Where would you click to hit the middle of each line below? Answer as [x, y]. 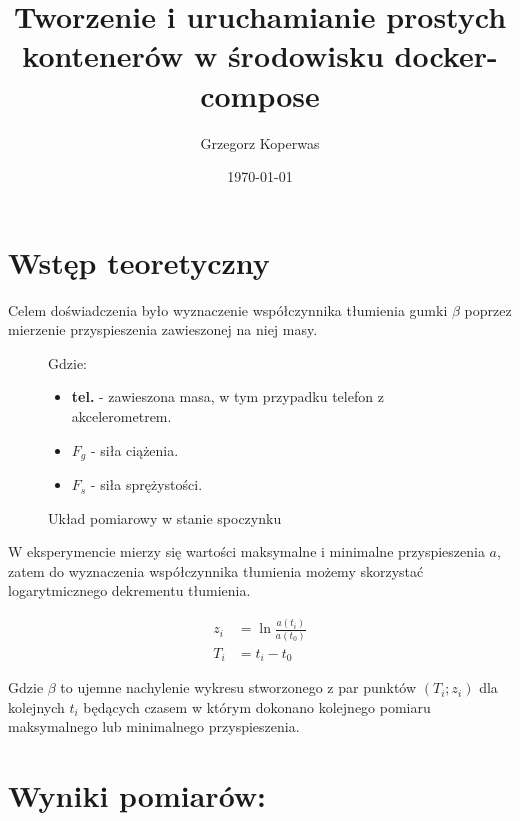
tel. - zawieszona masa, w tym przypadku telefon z [227, 396]
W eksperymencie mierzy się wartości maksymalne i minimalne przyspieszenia [246, 551]
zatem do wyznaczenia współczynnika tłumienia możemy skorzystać [216, 570]
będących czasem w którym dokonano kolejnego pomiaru [257, 706]
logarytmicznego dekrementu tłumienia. [129, 590]
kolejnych [36, 706]
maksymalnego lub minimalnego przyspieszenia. [154, 726]
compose [260, 94]
